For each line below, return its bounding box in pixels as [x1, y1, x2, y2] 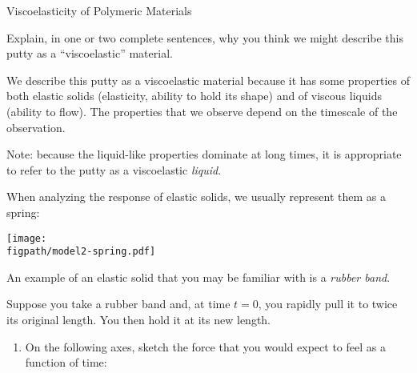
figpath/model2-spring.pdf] [6, 246, 156, 258]
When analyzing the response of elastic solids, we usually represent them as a [6, 188, 386, 205]
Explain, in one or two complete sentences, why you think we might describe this [6, 29, 403, 46]
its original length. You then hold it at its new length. [6, 311, 271, 328]
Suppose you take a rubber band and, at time [6, 295, 231, 312]
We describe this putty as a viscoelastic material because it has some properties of [6, 71, 411, 88]
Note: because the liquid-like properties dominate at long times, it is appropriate [6, 146, 402, 162]
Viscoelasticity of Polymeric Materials [6, 2, 192, 18]
